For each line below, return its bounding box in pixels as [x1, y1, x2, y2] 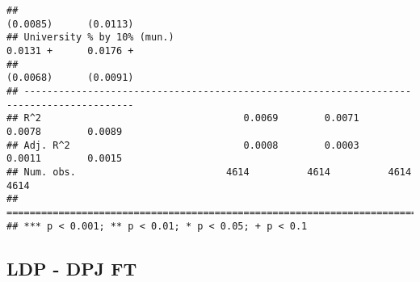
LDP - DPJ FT [6, 255, 137, 280]
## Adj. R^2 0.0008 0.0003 [6, 139, 359, 151]
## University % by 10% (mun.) [6, 32, 174, 44]
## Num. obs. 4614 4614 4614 [6, 166, 412, 178]
